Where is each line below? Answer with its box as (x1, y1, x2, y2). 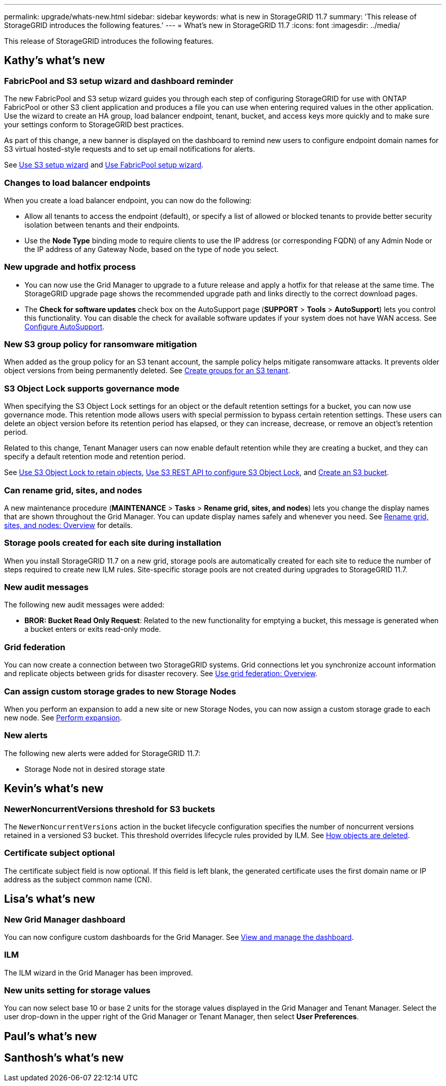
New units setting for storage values (4, 985, 151, 996)
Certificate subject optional (4, 848, 115, 858)
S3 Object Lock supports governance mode (4, 383, 180, 394)
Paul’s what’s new (4, 1029, 97, 1043)
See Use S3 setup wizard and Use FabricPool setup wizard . (4, 160, 204, 170)
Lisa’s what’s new (4, 893, 95, 906)
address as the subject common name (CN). (4, 875, 152, 884)
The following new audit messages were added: (4, 600, 164, 609)
